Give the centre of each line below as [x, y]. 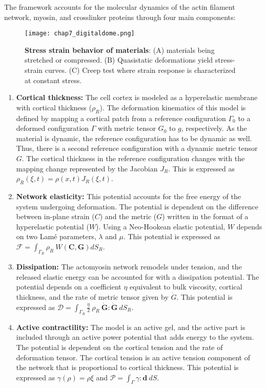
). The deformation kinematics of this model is [173, 107]
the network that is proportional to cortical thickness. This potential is [127, 367]
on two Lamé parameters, [56, 236]
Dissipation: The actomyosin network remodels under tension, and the [129, 267]
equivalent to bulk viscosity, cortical [186, 287]
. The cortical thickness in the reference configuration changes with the [133, 158]
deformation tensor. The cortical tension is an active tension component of [133, 357]
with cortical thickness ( [54, 107]
